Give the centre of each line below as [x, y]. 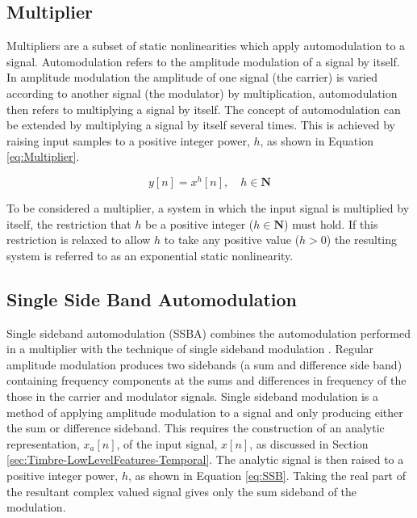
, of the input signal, [167, 443]
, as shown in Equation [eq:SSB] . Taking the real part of [267, 475]
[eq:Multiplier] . [43, 156]
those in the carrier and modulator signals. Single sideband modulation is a [193, 396]
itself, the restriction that [69, 223]
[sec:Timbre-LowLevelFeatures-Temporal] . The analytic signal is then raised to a [205, 459]
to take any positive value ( [232, 240]
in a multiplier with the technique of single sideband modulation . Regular [190, 349]
